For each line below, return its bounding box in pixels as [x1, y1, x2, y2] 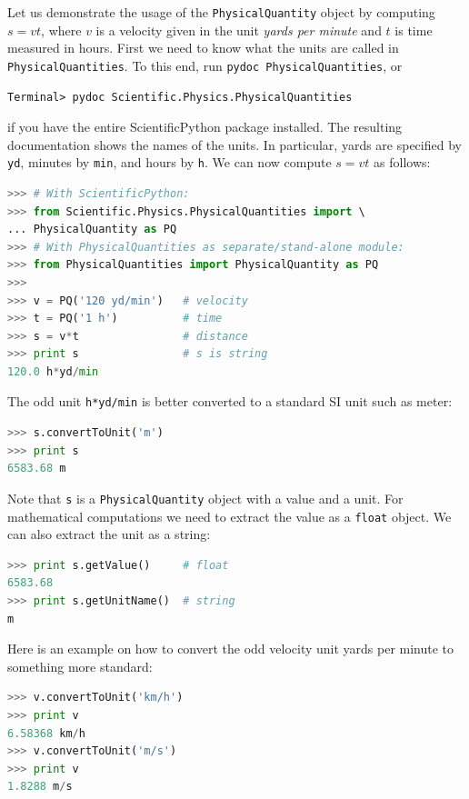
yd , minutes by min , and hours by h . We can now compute [7, 153, 332, 172]
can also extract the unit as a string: [7, 524, 211, 544]
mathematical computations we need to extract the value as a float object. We [7, 506, 452, 525]
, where [41, 20, 82, 39]
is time [394, 20, 433, 39]
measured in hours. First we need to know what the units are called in [7, 38, 399, 57]
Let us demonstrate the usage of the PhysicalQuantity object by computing [7, 3, 435, 21]
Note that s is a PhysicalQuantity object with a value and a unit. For [7, 488, 404, 507]
